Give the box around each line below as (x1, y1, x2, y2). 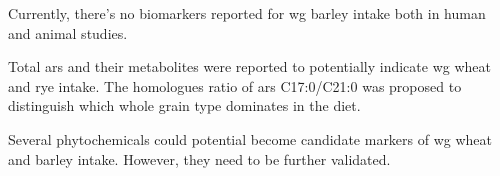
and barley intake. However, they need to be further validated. (8, 148, 391, 169)
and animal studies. (8, 22, 128, 43)
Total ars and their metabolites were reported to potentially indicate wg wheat (8, 56, 491, 77)
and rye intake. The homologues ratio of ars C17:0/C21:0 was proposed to (8, 75, 462, 96)
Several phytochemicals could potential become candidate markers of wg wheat (8, 128, 493, 149)
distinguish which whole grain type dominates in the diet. (8, 95, 361, 116)
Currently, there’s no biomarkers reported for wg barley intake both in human (8, 3, 486, 23)
